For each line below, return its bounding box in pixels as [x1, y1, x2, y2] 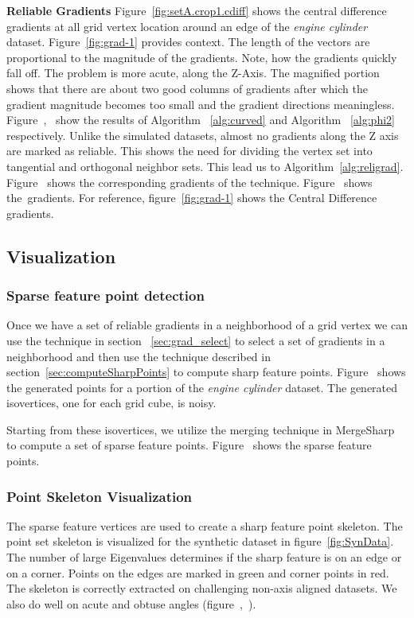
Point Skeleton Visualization [6, 486, 193, 506]
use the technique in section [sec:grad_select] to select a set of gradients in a [6, 332, 385, 348]
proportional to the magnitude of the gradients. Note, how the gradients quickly [6, 49, 397, 65]
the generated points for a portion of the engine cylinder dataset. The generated [6, 379, 398, 395]
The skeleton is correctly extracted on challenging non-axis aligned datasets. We [6, 580, 397, 597]
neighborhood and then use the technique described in [6, 348, 271, 364]
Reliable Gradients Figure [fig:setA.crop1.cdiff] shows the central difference [6, 2, 387, 18]
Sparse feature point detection [6, 286, 205, 305]
